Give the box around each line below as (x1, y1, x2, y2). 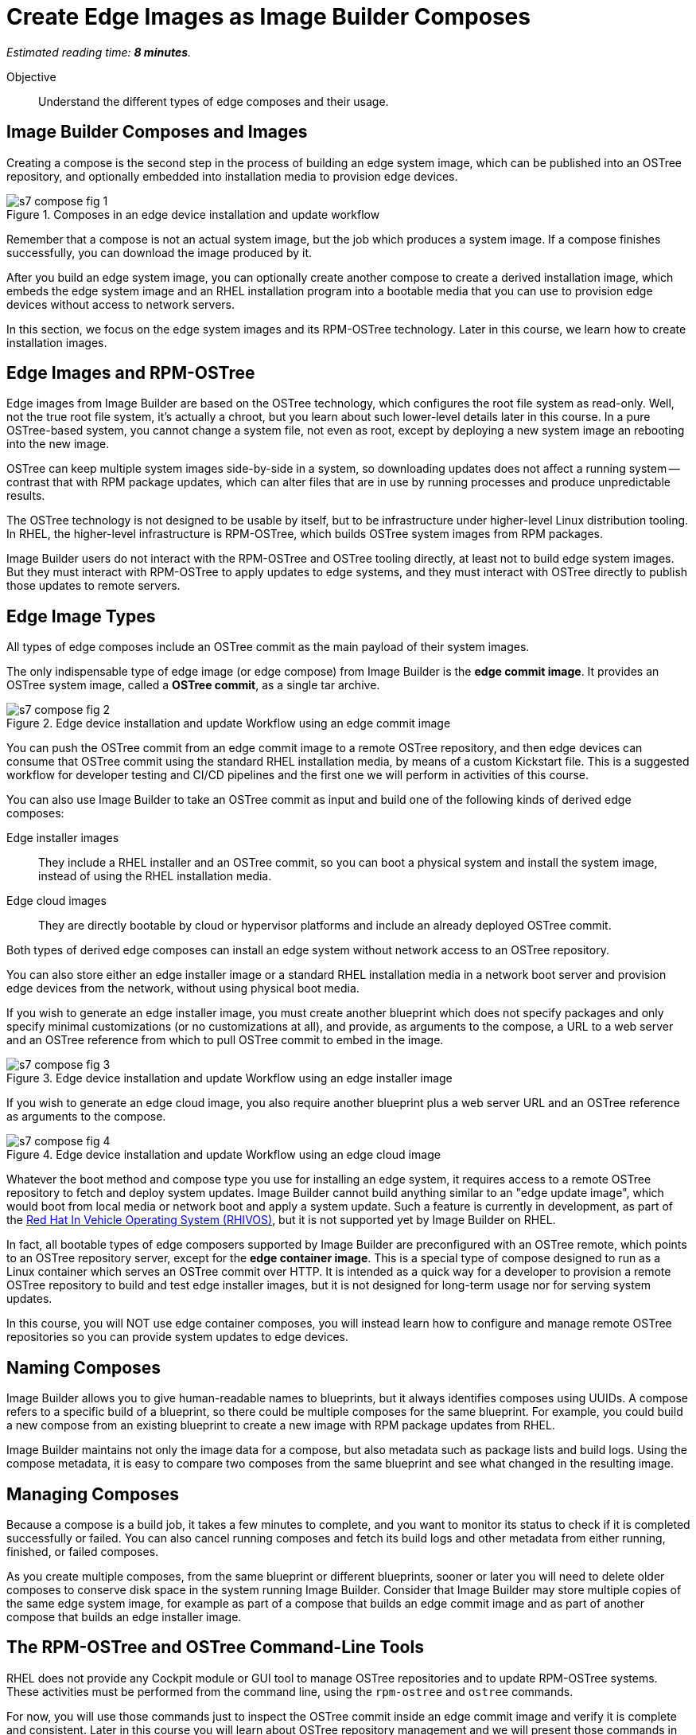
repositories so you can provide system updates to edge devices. (6, 1330, 349, 1344)
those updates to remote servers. (6, 579, 181, 593)
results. (6, 489, 45, 503)
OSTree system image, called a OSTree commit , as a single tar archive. (6, 678, 380, 692)
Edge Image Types (6, 606, 156, 626)
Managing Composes (6, 1484, 180, 1504)
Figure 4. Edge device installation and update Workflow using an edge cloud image (6, 1148, 441, 1162)
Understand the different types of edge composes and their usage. (38, 94, 389, 108)
